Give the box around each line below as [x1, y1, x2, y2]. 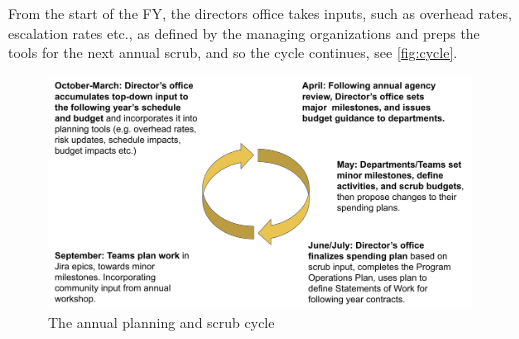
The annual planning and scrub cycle [48, 311, 275, 332]
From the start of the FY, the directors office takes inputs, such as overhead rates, [8, 3, 512, 23]
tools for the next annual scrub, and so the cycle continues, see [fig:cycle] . [8, 42, 458, 63]
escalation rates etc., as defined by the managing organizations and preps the [8, 22, 480, 43]
